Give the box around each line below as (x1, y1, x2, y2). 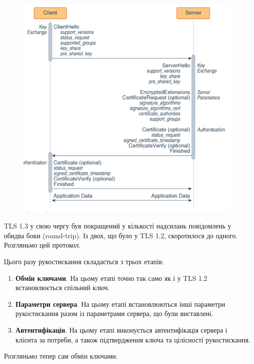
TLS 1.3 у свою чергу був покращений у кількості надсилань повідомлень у (4, 221, 231, 231)
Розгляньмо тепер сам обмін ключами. (4, 351, 118, 361)
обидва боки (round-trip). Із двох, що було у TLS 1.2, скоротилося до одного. (4, 230, 238, 240)
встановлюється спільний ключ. (15, 282, 110, 293)
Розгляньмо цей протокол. (4, 240, 81, 250)
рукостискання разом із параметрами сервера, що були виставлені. (15, 308, 213, 318)
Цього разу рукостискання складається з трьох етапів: (4, 256, 164, 267)
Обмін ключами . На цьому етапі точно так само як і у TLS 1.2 (15, 273, 208, 283)
